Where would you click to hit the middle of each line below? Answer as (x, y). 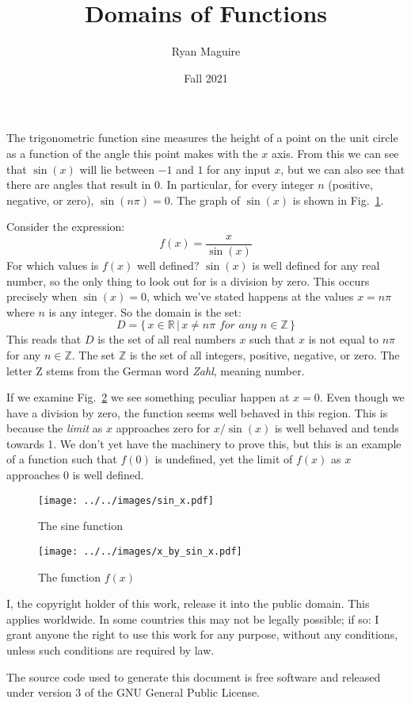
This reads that (44, 339)
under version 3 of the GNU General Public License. (133, 692)
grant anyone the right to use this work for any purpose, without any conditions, (202, 634)
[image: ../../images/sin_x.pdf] (126, 500)
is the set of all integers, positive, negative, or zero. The (264, 354)
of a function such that (62, 459)
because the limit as (55, 428)
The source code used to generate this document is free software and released (194, 676)
